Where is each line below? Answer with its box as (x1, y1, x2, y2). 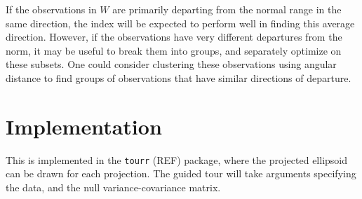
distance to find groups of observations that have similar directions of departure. (6, 70, 351, 85)
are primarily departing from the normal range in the (112, 2, 342, 16)
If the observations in (6, 2, 97, 16)
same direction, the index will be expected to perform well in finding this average (6, 15, 355, 30)
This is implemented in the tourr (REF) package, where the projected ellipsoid (6, 152, 348, 167)
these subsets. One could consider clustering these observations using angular (6, 57, 337, 71)
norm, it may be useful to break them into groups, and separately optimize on (6, 43, 342, 57)
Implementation (6, 111, 162, 140)
